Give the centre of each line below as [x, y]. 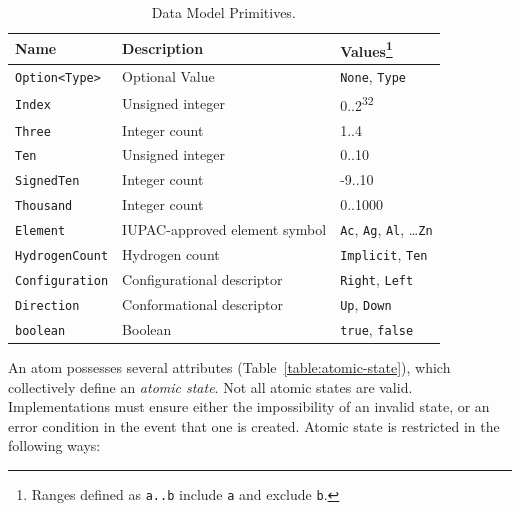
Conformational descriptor [202, 303]
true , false [377, 328]
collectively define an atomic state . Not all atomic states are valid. [210, 386]
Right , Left [377, 278]
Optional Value [168, 76]
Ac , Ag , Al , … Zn [386, 229]
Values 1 [366, 49]
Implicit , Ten [384, 254]
